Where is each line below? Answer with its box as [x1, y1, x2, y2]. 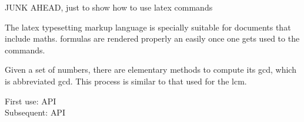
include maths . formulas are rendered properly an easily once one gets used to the [5, 32, 300, 45]
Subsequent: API [5, 106, 65, 118]
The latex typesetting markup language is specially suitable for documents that [5, 21, 291, 33]
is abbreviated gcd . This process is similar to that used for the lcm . [5, 74, 247, 87]
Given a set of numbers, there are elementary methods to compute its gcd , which [5, 63, 296, 76]
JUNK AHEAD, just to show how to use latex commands [5, 1, 213, 13]
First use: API [5, 94, 56, 107]
